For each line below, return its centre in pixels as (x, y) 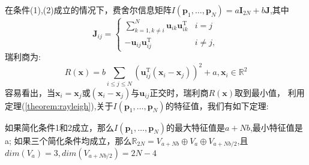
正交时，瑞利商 (179, 92)
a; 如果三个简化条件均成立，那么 (68, 140)
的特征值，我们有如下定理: (217, 105)
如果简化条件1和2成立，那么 (59, 127)
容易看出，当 (30, 92)
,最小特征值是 (276, 127)
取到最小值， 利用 (270, 92)
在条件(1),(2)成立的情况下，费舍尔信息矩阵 (88, 10)
